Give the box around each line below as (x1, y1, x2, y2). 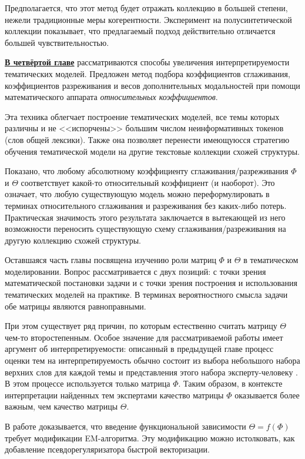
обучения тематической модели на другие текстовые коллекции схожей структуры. (5, 145, 300, 157)
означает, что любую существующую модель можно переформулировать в (5, 188, 270, 200)
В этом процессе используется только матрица (5, 377, 170, 390)
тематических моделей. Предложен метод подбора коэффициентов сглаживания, (5, 67, 290, 79)
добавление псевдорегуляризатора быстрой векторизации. (5, 443, 210, 455)
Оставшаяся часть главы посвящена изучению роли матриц (5, 254, 216, 266)
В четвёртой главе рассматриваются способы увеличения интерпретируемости (5, 56, 290, 68)
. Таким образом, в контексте (178, 377, 283, 390)
